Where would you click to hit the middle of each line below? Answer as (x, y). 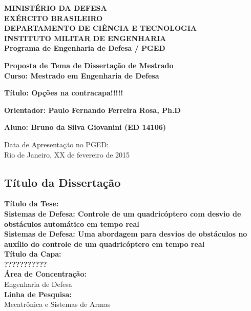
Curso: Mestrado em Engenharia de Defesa (82, 75)
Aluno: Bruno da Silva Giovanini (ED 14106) (85, 127)
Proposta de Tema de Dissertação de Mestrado (89, 65)
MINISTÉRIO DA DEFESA (56, 8)
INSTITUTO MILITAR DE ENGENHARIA (85, 38)
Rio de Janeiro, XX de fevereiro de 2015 (67, 154)
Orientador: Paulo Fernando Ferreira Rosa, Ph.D (92, 110)
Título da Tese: (32, 203)
